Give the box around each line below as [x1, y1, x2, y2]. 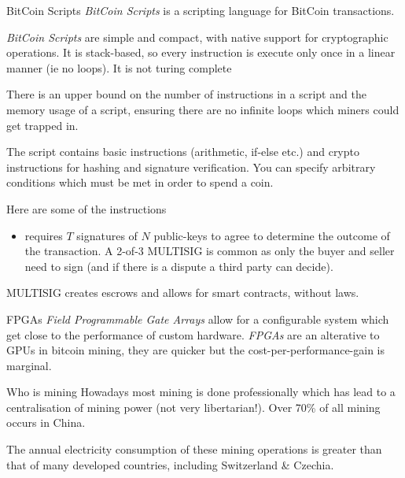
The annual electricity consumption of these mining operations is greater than [6, 441, 382, 458]
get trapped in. [6, 117, 79, 133]
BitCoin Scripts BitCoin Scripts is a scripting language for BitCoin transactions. [6, 2, 395, 18]
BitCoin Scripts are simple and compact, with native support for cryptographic [6, 28, 388, 45]
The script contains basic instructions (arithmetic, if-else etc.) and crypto [6, 143, 359, 160]
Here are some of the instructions [6, 200, 167, 217]
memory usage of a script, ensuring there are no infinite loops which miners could [6, 101, 399, 117]
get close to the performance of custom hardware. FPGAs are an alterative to [6, 326, 380, 343]
